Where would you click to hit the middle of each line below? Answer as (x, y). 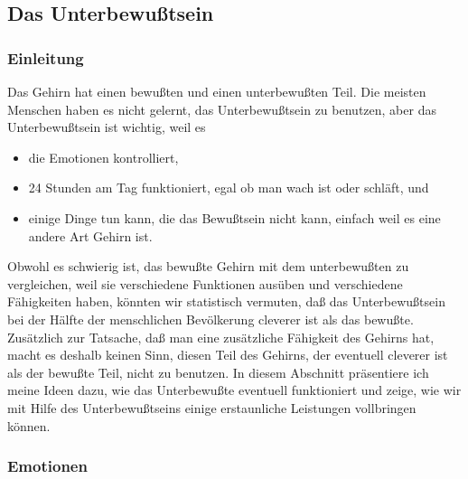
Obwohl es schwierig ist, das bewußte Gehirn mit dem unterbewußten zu (208, 266)
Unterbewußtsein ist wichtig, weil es (107, 127)
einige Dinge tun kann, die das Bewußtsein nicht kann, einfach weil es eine (234, 217)
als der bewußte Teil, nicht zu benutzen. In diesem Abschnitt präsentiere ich (218, 372)
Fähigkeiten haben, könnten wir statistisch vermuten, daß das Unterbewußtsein (226, 301)
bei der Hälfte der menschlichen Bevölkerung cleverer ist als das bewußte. (211, 319)
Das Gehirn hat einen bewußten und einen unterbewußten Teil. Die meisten (217, 91)
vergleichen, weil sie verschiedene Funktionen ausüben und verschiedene (205, 283)
